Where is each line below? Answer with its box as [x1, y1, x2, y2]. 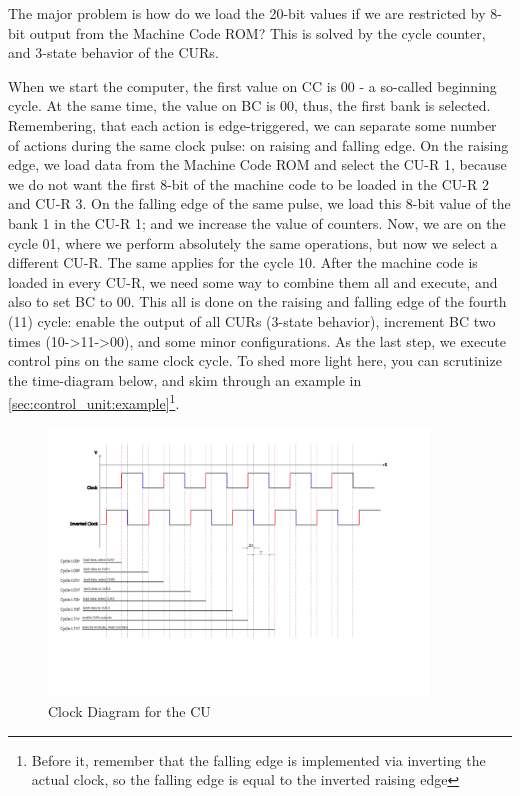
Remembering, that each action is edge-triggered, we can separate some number [8, 114, 497, 135]
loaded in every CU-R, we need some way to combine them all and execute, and [8, 271, 498, 292]
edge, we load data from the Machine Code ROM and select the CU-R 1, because [8, 154, 507, 175]
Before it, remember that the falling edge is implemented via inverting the [31, 749, 486, 770]
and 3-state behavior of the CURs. [8, 42, 219, 63]
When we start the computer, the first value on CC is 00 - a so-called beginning [8, 75, 497, 96]
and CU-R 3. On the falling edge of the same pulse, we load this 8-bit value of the [8, 193, 511, 214]
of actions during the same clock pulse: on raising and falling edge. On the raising [8, 134, 509, 155]
